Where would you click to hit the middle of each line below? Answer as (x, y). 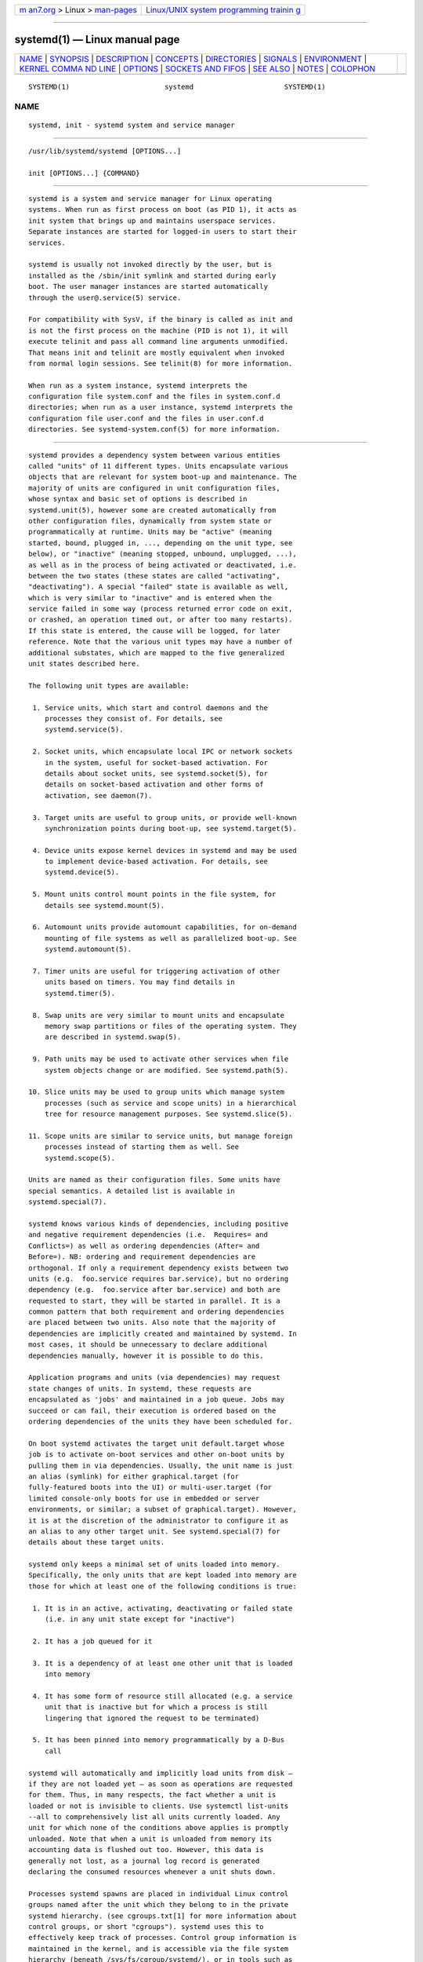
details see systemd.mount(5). (105, 905)
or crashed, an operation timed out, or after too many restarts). (161, 620)
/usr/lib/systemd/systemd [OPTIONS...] (105, 151)
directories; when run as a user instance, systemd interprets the (161, 407)
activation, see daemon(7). (98, 795)
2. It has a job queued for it (92, 1641)
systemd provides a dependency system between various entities (155, 455)
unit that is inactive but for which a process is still (156, 1707)
